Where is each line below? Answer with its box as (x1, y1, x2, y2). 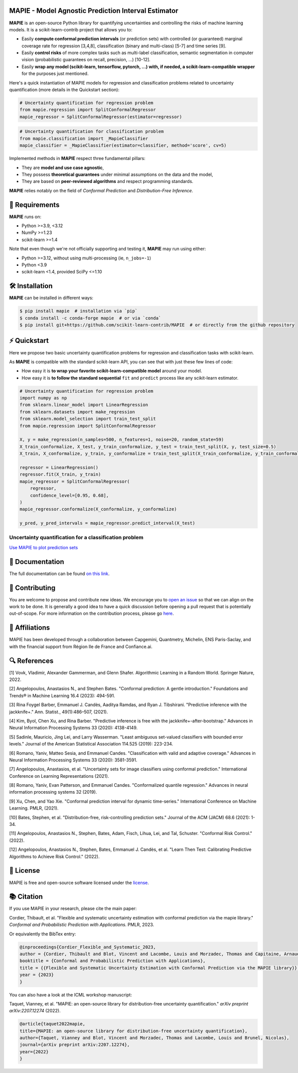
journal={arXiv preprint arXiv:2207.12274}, (19, 1042, 130, 1048)
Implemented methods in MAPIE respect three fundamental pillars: (9, 156, 146, 162)
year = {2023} (19, 972, 54, 978)
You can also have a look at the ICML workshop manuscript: (9, 991, 132, 997)
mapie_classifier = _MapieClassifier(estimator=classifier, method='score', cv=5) (19, 143, 227, 149)
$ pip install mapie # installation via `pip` (19, 308, 138, 314)
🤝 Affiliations (9, 624, 50, 632)
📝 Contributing (9, 583, 56, 592)
